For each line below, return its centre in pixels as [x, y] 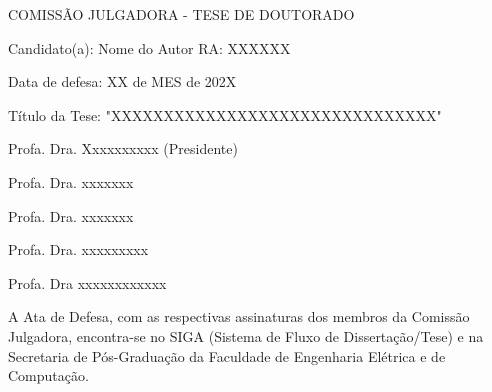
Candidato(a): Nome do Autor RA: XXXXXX [149, 47]
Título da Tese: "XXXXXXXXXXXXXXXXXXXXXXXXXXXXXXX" [225, 114]
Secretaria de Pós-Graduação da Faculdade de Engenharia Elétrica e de [227, 355]
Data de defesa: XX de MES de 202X [122, 81]
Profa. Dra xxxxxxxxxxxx [87, 282]
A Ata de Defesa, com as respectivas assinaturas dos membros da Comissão [239, 316]
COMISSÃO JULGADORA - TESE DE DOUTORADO [181, 14]
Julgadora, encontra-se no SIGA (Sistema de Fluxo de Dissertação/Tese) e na [246, 335]
